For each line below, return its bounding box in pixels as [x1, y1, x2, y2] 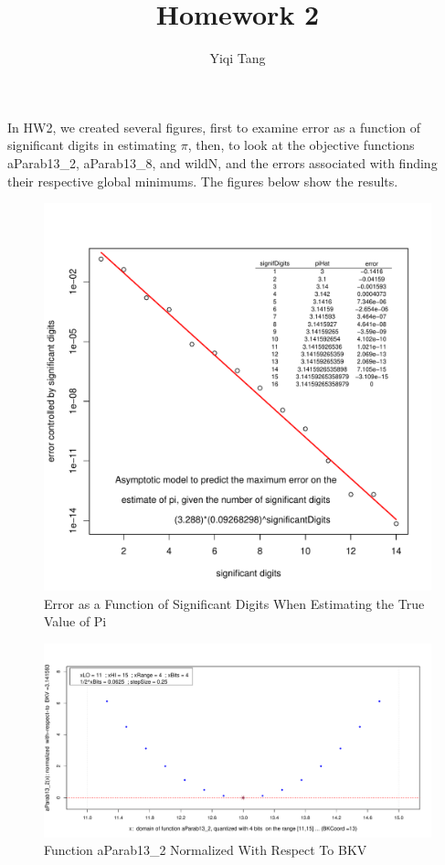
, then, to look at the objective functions [187, 135, 415, 155]
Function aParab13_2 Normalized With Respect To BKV [44, 840, 367, 860]
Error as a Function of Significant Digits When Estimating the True [44, 593, 425, 613]
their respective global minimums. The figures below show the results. [7, 171, 398, 190]
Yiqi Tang [209, 48, 266, 68]
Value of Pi [44, 612, 107, 631]
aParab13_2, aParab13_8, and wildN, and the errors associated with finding [7, 153, 438, 172]
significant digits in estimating [7, 135, 176, 155]
